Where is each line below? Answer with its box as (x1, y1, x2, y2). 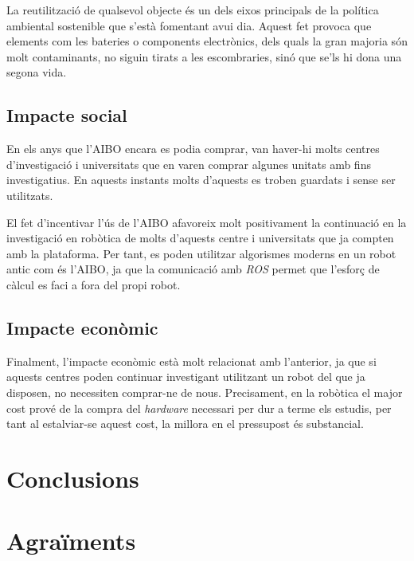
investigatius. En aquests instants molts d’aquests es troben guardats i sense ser (6, 171, 396, 188)
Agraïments (6, 524, 136, 557)
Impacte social (6, 103, 127, 127)
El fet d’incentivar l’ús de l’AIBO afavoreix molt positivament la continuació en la (6, 214, 407, 230)
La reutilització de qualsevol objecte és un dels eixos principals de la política (6, 2, 379, 18)
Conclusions (6, 461, 139, 494)
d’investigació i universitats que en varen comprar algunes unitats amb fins (6, 155, 371, 172)
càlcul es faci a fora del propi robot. (6, 276, 181, 292)
